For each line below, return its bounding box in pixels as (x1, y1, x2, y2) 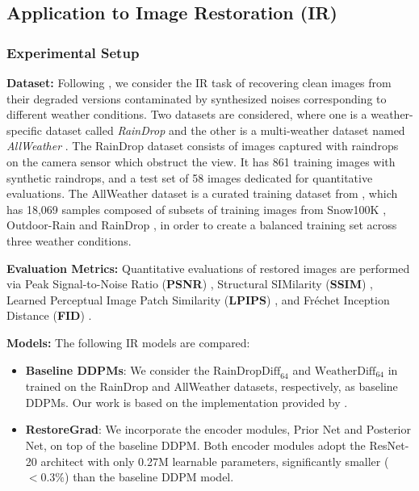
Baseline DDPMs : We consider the (25, 361, 210, 378)
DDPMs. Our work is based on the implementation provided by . (25, 393, 348, 410)
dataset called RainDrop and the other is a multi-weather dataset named (45, 121, 405, 138)
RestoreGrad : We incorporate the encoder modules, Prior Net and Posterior (25, 421, 412, 438)
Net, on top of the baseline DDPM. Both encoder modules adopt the (25, 437, 366, 454)
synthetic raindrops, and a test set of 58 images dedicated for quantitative (6, 169, 373, 186)
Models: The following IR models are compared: (6, 334, 250, 350)
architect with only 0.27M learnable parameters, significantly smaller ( (40, 452, 389, 469)
